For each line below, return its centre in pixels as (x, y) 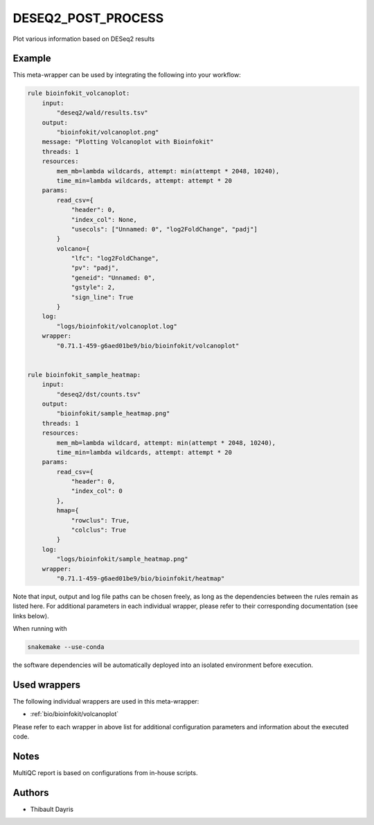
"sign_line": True (103, 297)
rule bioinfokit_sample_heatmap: (84, 375)
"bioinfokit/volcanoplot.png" (108, 132)
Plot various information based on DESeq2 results (84, 39)
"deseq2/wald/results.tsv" (102, 113)
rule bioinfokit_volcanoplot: (79, 93)
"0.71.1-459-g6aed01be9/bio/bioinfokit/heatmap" (141, 578)
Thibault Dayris (52, 809)
